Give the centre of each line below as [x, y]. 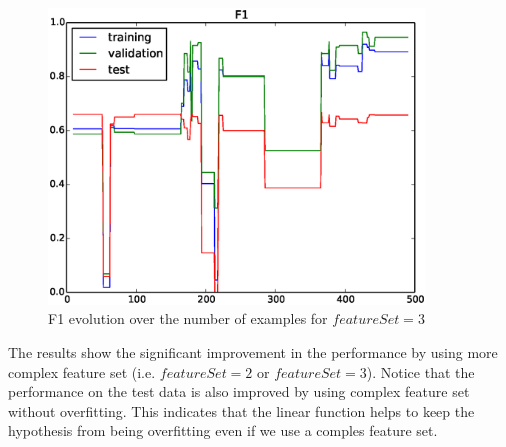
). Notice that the [420, 371]
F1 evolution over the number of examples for [188, 318]
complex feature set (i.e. [82, 371]
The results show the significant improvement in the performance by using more [253, 351]
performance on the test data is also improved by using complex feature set [239, 391]
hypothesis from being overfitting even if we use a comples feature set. [223, 430]
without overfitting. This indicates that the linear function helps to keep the [241, 410]
